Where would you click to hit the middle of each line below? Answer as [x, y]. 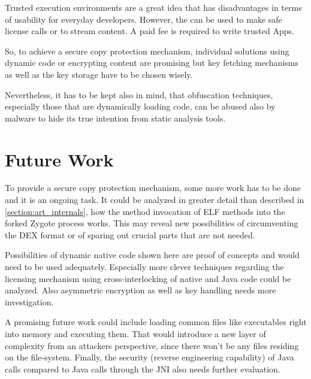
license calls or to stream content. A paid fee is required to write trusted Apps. [150, 31]
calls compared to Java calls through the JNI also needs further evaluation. [143, 369]
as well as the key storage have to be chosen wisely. [99, 74]
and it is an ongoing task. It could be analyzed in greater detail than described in [155, 200]
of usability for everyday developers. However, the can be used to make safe [144, 19]
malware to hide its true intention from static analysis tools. [115, 118]
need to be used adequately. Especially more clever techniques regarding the [144, 267]
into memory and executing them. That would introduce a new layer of [135, 333]
